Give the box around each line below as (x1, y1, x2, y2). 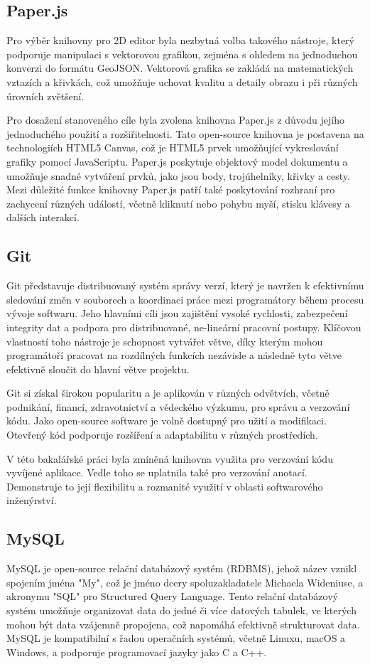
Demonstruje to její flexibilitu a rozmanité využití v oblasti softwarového (6, 478, 323, 493)
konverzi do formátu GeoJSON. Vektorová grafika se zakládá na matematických (6, 60, 354, 75)
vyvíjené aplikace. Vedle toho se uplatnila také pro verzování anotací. (6, 465, 308, 480)
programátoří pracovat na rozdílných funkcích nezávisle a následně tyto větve (6, 348, 342, 363)
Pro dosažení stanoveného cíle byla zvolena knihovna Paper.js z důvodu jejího (6, 112, 344, 127)
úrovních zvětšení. (6, 88, 85, 103)
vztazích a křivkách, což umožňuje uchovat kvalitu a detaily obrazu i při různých (6, 74, 358, 89)
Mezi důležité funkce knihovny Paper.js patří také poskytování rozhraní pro (6, 182, 335, 197)
